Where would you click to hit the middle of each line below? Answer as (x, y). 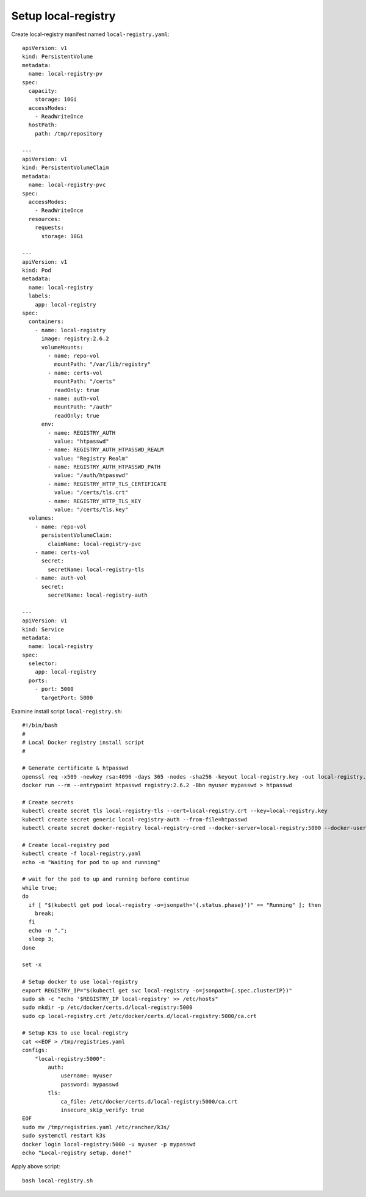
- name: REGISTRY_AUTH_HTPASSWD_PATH (104, 467)
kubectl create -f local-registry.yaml (82, 854)
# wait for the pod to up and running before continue (106, 879)
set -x (32, 965)
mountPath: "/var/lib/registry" (102, 364)
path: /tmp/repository (69, 133)
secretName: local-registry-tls (96, 569)
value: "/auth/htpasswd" (91, 475)
